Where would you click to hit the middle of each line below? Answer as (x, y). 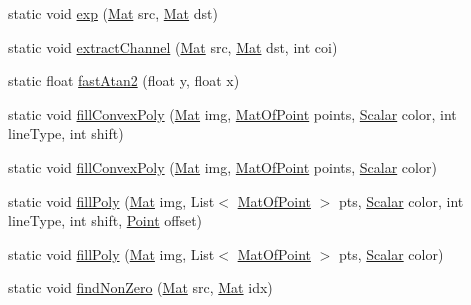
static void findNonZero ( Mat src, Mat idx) (140, 287)
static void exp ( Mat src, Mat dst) (113, 13)
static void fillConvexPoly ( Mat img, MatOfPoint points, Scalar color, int (232, 113)
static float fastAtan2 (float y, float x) (124, 80)
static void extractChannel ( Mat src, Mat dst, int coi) (173, 46)
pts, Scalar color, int (401, 200)
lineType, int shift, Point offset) (105, 220)
